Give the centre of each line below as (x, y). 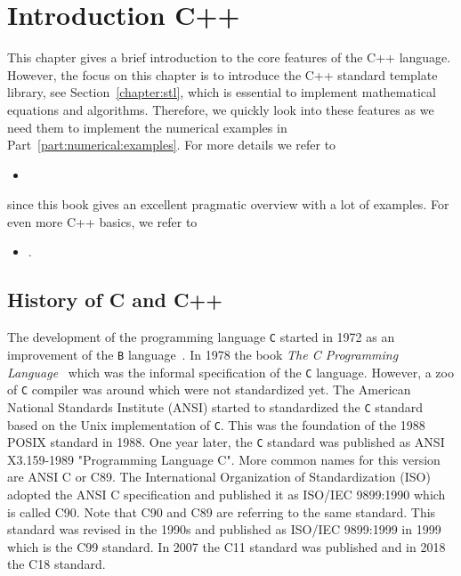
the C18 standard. (57, 564)
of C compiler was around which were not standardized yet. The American (209, 389)
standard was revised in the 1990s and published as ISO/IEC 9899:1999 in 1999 (224, 529)
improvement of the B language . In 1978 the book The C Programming (203, 354)
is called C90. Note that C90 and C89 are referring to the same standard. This (222, 511)
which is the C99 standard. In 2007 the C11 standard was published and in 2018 (226, 546)
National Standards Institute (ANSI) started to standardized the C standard (215, 406)
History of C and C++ (115, 300)
